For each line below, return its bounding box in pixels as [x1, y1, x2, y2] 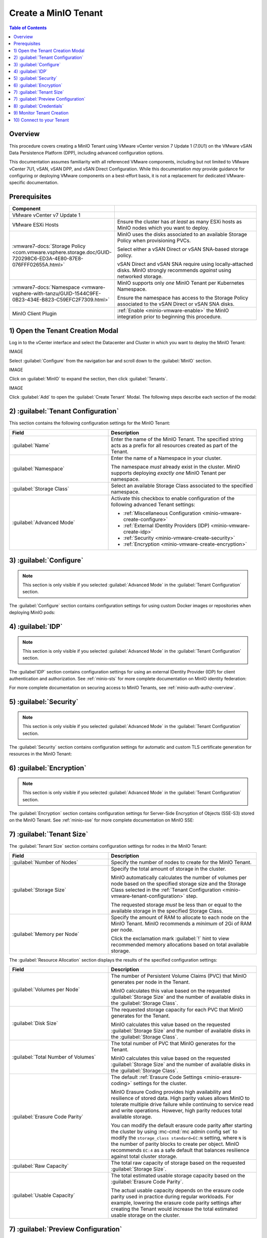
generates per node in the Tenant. [111, 979, 190, 985]
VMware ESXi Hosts [12, 221, 59, 228]
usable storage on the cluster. [111, 1212, 180, 1219]
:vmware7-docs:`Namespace [12, 284, 80, 291]
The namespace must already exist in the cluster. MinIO [111, 463, 241, 470]
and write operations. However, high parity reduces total [111, 1107, 242, 1114]
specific [9, 180, 26, 186]
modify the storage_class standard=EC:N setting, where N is [111, 1135, 247, 1141]
